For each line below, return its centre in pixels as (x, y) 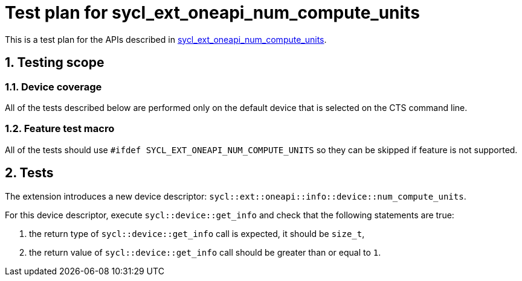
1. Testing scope (55, 63)
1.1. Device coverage (53, 87)
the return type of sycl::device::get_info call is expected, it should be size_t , (197, 233)
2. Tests (29, 173)
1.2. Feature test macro (60, 129)
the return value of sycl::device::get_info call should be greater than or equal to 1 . (205, 252)
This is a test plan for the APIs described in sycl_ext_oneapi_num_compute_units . (166, 39)
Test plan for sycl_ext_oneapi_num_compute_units (212, 13)
